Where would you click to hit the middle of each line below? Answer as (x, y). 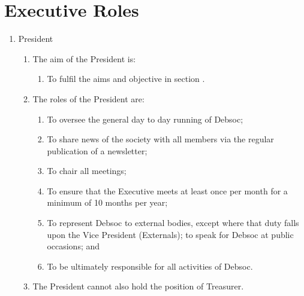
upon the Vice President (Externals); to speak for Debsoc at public (170, 234)
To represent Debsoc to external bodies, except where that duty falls (173, 223)
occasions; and (73, 246)
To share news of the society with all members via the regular (160, 139)
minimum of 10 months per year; (107, 202)
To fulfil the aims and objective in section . (126, 79)
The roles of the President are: (88, 98)
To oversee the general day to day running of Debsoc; (145, 119)
